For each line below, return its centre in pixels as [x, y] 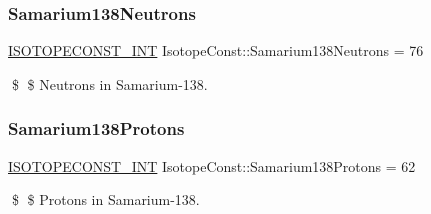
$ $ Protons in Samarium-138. [105, 199]
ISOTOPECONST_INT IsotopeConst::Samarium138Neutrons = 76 [216, 50]
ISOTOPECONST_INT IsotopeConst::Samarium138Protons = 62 [212, 165]
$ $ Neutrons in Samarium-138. [109, 83]
